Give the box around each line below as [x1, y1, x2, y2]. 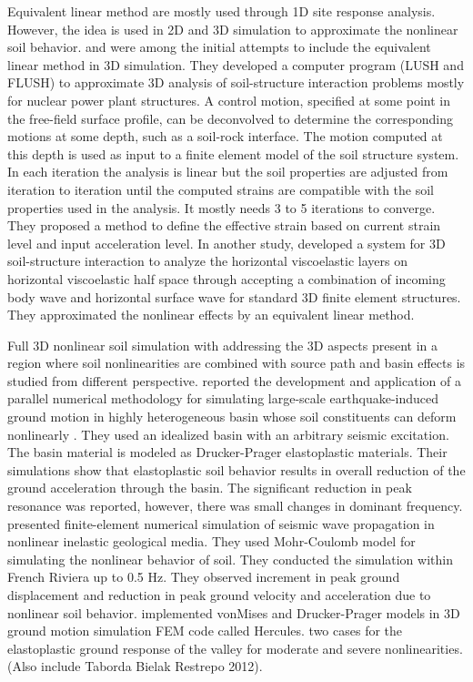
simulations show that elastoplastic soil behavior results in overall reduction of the [7, 460, 466, 479]
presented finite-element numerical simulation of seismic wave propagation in [7, 514, 435, 533]
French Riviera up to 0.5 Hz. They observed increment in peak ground [7, 567, 400, 586]
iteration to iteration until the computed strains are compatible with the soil [7, 179, 435, 198]
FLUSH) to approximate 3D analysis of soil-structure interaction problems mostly [7, 73, 465, 92]
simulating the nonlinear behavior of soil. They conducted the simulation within [7, 549, 453, 568]
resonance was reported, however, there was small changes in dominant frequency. [7, 496, 463, 515]
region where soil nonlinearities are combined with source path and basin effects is [7, 353, 466, 372]
